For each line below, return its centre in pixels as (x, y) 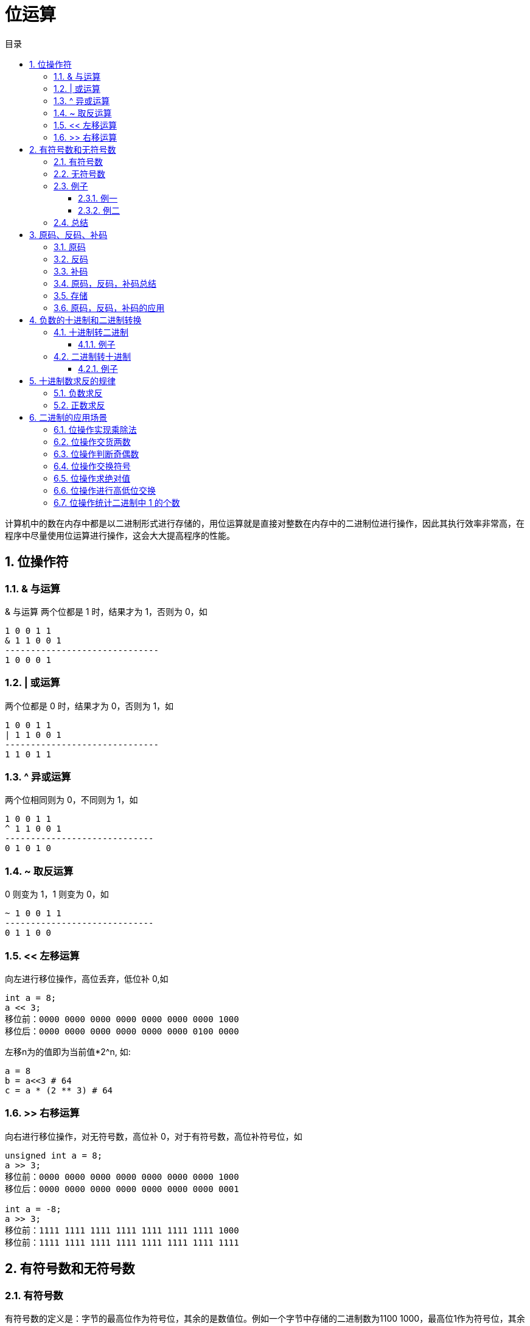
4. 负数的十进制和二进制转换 (85, 320)
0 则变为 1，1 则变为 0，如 (57, 894)
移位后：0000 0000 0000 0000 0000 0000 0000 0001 (122, 1189)
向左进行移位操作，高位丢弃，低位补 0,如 (87, 978)
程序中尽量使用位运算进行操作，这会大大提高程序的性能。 (120, 535)
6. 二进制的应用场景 (68, 417)
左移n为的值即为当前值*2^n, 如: (68, 1051)
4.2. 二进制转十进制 (92, 356)
